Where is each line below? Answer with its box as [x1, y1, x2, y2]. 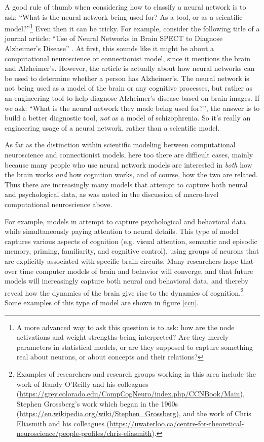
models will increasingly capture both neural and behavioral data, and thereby [5, 275, 249, 286]
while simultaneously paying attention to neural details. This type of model [5, 226, 239, 236]
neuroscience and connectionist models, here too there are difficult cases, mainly [5, 149, 253, 159]
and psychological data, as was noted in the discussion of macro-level [5, 189, 219, 199]
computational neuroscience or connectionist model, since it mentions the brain [5, 53, 250, 63]
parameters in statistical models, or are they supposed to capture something [16, 341, 253, 352]
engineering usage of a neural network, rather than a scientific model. [5, 122, 220, 133]
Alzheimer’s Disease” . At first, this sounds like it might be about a [5, 43, 214, 54]
